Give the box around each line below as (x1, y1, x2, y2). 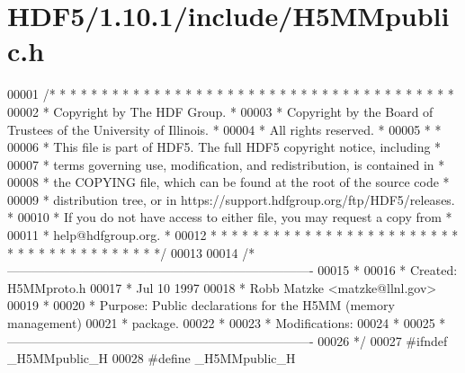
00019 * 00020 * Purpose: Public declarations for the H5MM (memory (7, 296, 395, 315)
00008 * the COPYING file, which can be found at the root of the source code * (7, 173, 450, 191)
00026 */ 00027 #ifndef (317, 331, 448, 350)
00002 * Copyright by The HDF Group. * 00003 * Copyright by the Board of (7, 102, 434, 120)
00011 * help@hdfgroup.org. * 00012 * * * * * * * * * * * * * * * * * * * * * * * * (7, 226, 459, 244)
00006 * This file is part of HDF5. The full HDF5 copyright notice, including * (7, 138, 442, 156)
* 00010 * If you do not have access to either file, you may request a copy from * (7, 208, 452, 226)
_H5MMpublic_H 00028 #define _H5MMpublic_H (7, 349, 296, 368)
